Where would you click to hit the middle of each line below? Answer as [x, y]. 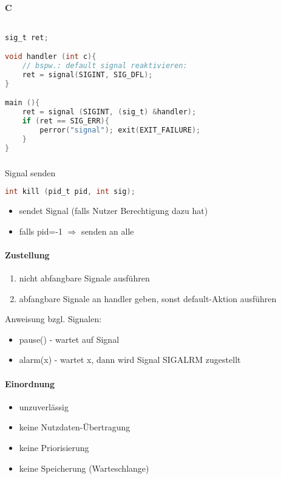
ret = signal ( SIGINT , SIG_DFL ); [87, 75]
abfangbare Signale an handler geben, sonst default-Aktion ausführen [148, 298]
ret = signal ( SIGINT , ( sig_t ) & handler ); [109, 112]
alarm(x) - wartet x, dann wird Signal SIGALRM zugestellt [130, 360]
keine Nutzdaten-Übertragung [75, 427]
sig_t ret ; [27, 37]
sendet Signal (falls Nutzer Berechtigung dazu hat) [113, 211]
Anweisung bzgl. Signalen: [53, 319]
